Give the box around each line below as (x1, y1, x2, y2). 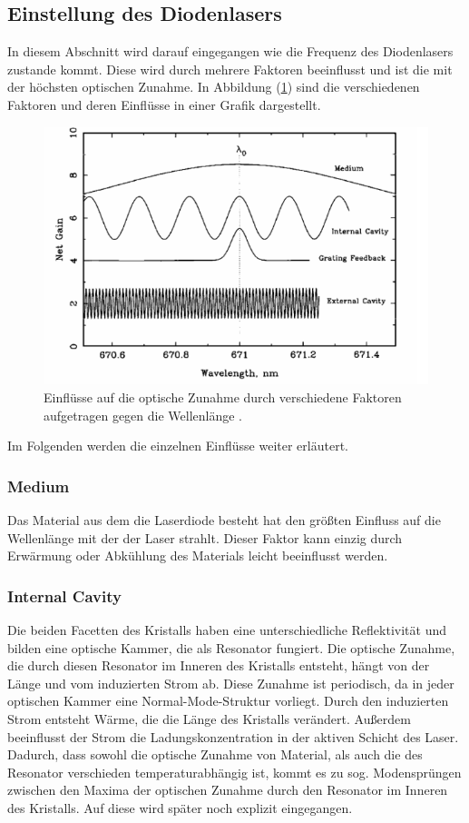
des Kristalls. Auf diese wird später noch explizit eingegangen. (7, 798, 353, 817)
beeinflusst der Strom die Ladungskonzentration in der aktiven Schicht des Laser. (7, 727, 459, 746)
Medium (7, 474, 70, 497)
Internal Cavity (7, 584, 122, 607)
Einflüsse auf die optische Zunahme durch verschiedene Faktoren (44, 388, 402, 407)
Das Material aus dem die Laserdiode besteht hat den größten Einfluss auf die (7, 511, 441, 530)
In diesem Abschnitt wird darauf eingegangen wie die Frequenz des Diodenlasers (7, 42, 454, 61)
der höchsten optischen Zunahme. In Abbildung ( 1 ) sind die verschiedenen (7, 77, 420, 96)
